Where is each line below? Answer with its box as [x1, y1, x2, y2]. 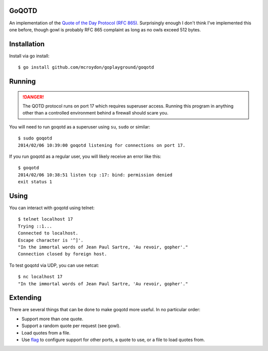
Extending [9, 294, 42, 302]
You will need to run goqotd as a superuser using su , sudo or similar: [9, 123, 150, 129]
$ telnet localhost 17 [18, 217, 73, 222]
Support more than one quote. [21, 316, 84, 322]
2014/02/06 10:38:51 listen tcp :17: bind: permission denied [18, 172, 173, 178]
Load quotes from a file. [21, 330, 70, 336]
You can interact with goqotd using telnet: [9, 205, 95, 211]
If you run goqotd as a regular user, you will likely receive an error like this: [9, 153, 161, 159]
